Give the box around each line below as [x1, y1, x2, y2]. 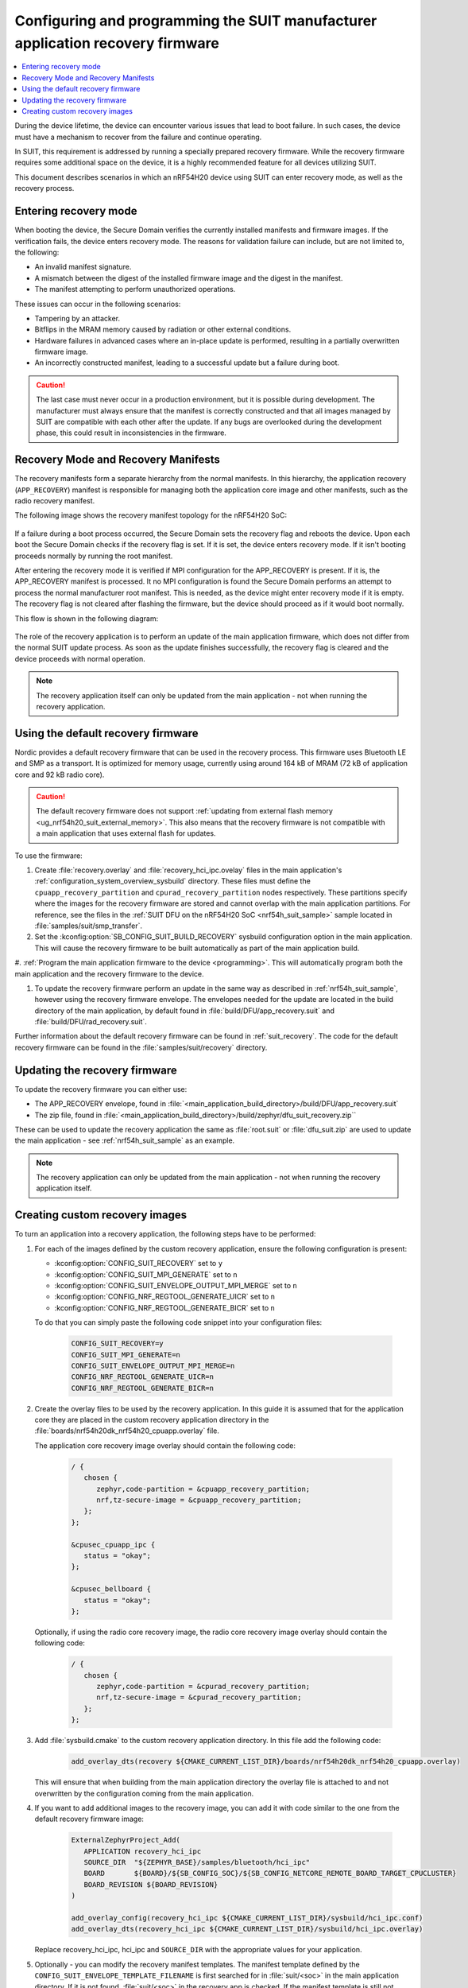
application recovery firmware [14, 34, 220, 52]
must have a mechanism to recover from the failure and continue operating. [14, 132, 262, 142]
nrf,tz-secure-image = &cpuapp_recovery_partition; [96, 1495, 302, 1505]
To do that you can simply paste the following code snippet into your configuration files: [34, 1318, 323, 1327]
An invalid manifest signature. [34, 262, 132, 272]
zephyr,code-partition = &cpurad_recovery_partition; [96, 1682, 311, 1691]
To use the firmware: [14, 851, 83, 860]
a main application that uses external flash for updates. [36, 829, 216, 838]
